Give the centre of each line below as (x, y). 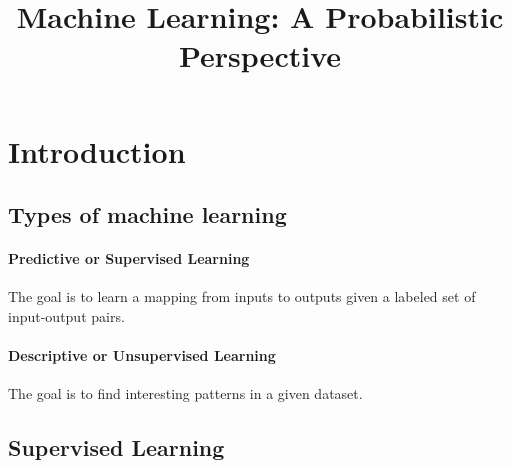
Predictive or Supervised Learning (129, 258)
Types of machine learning (147, 214)
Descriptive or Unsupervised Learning (142, 355)
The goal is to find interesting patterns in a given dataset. (185, 393)
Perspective (259, 55)
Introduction (97, 150)
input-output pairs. (66, 315)
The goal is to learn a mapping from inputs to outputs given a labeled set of (242, 296)
